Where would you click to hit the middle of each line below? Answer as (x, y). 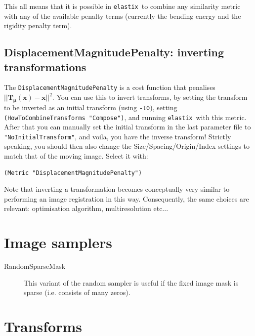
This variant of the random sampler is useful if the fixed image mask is (131, 282)
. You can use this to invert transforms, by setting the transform (150, 97)
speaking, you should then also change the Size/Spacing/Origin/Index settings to (127, 146)
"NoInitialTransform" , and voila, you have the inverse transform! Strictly (118, 136)
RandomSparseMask (35, 266)
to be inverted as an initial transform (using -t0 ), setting (91, 107)
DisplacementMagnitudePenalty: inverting (114, 52)
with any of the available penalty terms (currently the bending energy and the (123, 16)
